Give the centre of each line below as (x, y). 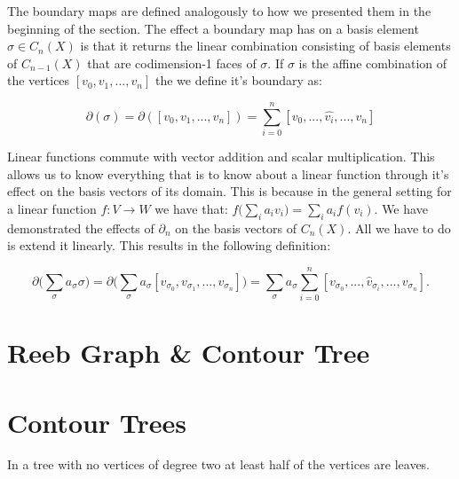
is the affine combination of (373, 63)
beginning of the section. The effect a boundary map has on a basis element (213, 28)
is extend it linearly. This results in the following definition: (169, 245)
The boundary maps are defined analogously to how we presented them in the (219, 11)
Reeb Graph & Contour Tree (189, 353)
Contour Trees (97, 422)
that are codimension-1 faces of (172, 63)
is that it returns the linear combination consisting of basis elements (265, 46)
